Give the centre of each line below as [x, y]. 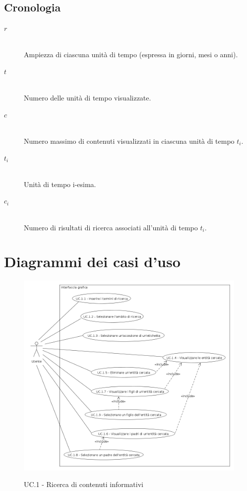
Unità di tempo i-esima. [60, 184]
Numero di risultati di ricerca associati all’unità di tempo [111, 227]
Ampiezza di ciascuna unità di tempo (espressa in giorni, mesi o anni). [131, 54]
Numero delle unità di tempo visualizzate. [88, 98]
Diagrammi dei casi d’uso [92, 261]
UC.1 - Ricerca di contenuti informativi [84, 484]
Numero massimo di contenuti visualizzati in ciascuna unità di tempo [129, 141]
